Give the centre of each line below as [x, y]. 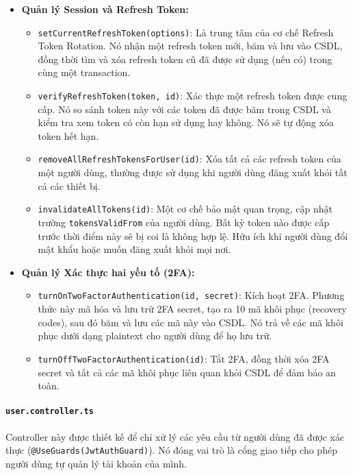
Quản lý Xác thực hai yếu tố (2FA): [108, 272]
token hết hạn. [68, 135]
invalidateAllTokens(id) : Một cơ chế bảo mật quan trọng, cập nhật [185, 209]
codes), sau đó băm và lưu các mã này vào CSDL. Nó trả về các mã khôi [191, 322]
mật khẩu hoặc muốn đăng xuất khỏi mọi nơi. [134, 249]
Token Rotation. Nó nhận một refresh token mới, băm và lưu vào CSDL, [190, 46]
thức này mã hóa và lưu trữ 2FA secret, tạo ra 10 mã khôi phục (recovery [192, 309]
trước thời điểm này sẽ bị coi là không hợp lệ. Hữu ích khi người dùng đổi [193, 235]
